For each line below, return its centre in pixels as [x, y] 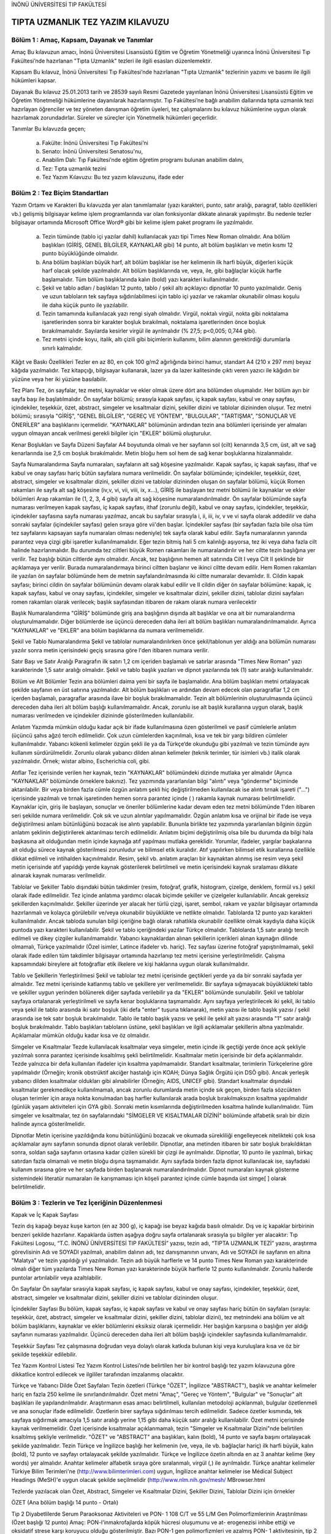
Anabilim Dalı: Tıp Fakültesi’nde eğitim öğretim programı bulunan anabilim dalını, [143, 160]
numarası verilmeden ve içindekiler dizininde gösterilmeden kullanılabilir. [103, 715]
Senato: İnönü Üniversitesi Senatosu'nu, [93, 152]
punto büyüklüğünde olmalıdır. [80, 253]
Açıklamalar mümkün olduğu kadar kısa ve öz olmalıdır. [81, 1035]
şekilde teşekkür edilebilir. [44, 1354]
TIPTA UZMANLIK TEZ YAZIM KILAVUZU [90, 22]
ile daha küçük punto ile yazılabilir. [85, 305]
